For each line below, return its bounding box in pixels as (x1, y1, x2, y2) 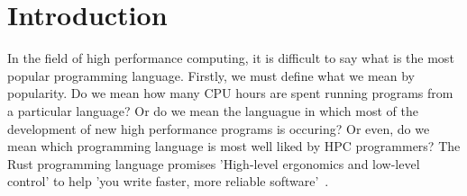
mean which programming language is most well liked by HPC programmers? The (7, 137, 461, 156)
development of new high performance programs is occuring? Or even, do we (7, 119, 430, 138)
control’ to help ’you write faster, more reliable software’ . (7, 172, 329, 191)
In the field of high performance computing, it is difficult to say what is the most (7, 49, 454, 67)
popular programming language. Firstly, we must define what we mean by (7, 66, 416, 85)
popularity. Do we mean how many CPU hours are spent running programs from (7, 84, 453, 102)
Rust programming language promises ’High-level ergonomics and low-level (7, 154, 420, 173)
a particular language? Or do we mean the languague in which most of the (7, 101, 418, 120)
